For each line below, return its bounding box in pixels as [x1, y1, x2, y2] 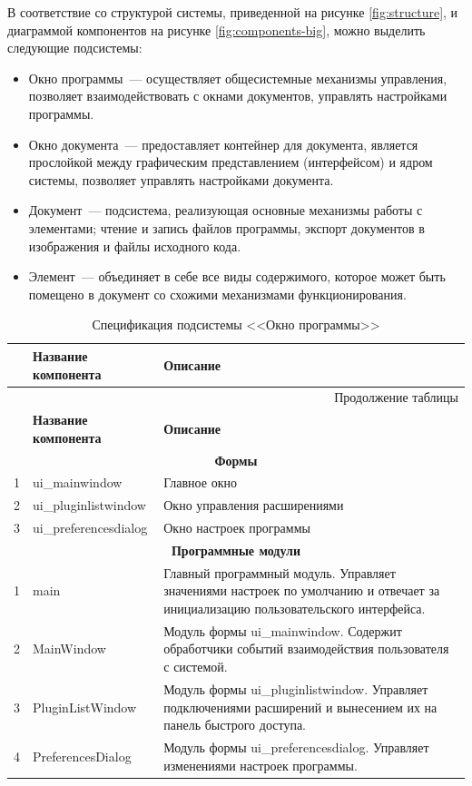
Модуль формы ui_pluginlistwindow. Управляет [163, 679, 428, 698]
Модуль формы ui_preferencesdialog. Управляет [163, 737, 429, 756]
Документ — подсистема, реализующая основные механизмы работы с [28, 201, 423, 220]
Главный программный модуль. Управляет [163, 563, 396, 582]
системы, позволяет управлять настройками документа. [28, 170, 334, 189]
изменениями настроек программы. [163, 755, 358, 774]
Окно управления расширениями [163, 496, 344, 515]
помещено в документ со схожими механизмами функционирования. [28, 284, 407, 303]
